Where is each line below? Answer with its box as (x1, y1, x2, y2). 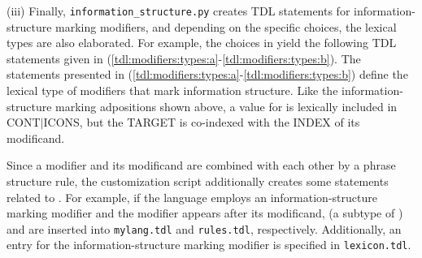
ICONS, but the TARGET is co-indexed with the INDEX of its (43, 114, 360, 131)
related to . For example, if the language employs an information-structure (7, 188, 377, 205)
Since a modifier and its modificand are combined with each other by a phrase (7, 157, 396, 174)
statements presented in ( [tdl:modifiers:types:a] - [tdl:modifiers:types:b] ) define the (7, 66, 408, 83)
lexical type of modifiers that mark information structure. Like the (7, 82, 338, 99)
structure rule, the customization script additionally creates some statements (7, 173, 389, 189)
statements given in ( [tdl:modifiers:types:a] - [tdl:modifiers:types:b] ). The (7, 49, 361, 67)
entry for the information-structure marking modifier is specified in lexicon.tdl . (7, 236, 411, 253)
